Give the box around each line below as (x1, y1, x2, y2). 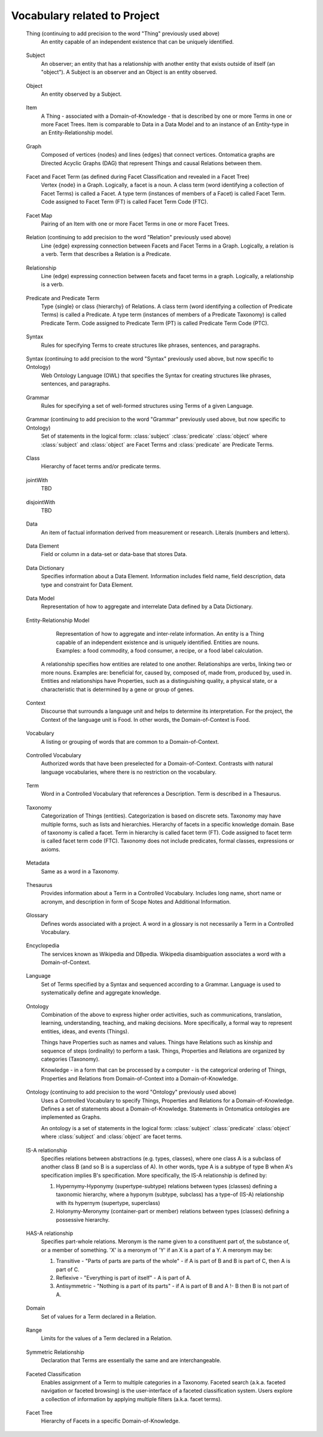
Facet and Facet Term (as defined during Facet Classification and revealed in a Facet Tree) (26, 173, 250, 181)
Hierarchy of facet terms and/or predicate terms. (41, 463, 161, 470)
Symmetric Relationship (26, 1348, 85, 1356)
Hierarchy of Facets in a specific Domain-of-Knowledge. (41, 1417, 181, 1424)
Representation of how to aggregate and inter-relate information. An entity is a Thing (56, 630, 264, 637)
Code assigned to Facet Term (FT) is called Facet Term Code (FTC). (41, 198, 209, 206)
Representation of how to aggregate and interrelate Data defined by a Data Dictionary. (41, 603, 254, 610)
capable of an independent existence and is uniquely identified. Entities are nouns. (56, 639, 260, 646)
